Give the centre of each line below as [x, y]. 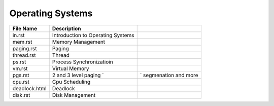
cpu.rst [21, 82]
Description [66, 28]
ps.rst [19, 62]
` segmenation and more [169, 75]
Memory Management [79, 42]
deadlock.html [29, 88]
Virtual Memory [71, 68]
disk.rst [21, 95]
